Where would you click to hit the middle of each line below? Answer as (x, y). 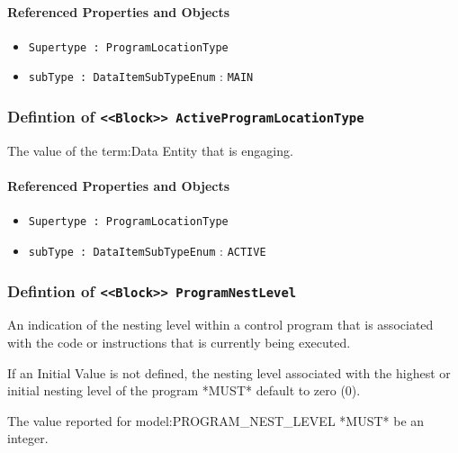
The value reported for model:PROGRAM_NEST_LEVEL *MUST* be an (216, 420)
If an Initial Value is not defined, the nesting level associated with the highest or (229, 372)
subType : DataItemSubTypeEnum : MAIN (141, 76)
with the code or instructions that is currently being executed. (179, 342)
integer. (28, 438)
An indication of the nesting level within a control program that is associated (220, 325)
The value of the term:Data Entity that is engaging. (150, 150)
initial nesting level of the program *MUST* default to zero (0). (184, 390)
